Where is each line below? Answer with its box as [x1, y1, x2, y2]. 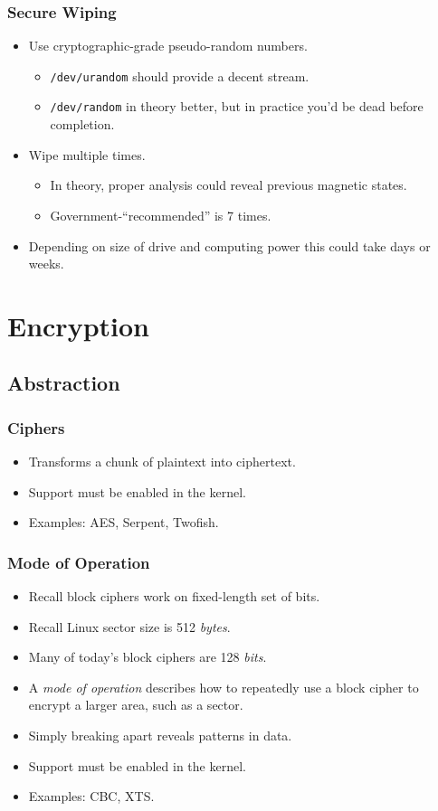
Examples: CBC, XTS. [28, 787, 155, 806]
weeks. [28, 254, 64, 273]
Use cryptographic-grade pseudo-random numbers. [28, 36, 308, 55]
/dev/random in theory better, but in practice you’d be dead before [50, 97, 424, 116]
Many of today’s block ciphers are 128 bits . [28, 647, 267, 666]
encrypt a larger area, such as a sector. [28, 695, 243, 714]
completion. [50, 115, 115, 134]
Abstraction [7, 369, 120, 397]
